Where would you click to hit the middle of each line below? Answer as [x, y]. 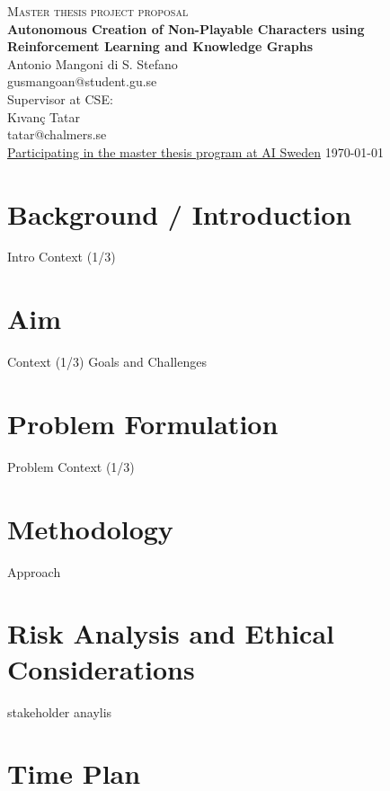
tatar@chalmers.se [57, 134]
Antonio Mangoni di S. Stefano [93, 63]
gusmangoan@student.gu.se [82, 81]
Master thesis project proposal [98, 11]
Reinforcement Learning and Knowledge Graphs [160, 46]
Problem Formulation [143, 423]
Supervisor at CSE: [60, 98]
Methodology [90, 528]
